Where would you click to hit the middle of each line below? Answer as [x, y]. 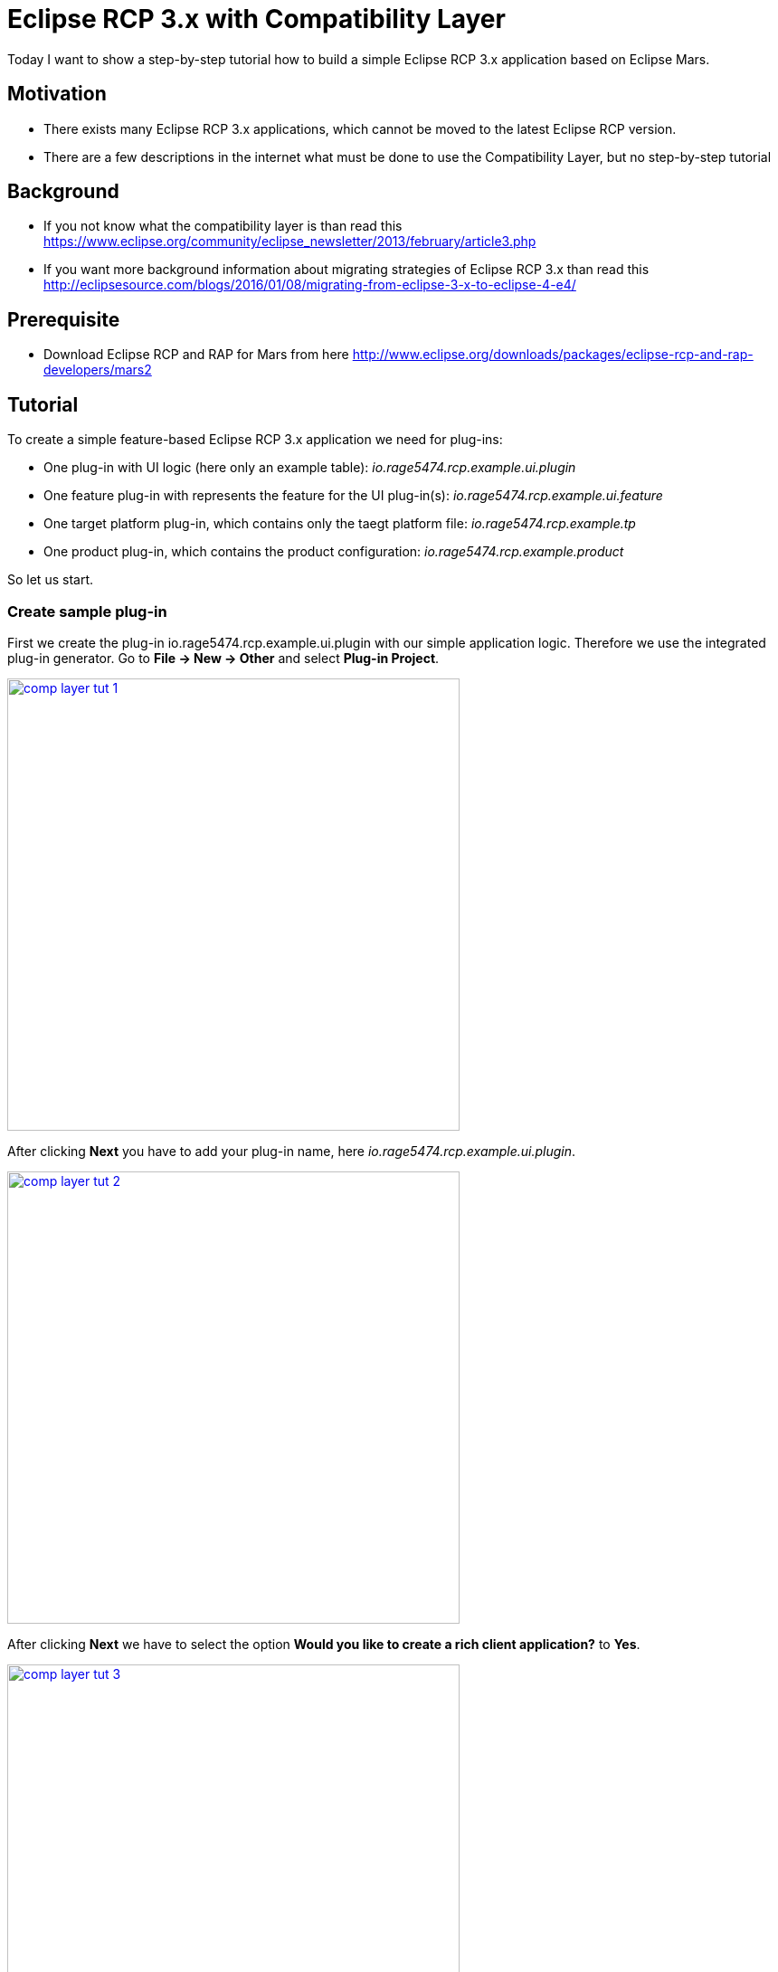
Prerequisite [64, 319]
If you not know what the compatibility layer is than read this [223, 226]
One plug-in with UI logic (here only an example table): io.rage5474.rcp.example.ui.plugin [310, 468]
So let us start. [50, 580]
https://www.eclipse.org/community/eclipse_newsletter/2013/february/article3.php [290, 242]
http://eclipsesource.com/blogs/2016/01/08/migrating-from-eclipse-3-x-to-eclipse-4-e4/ [310, 285]
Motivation [57, 94]
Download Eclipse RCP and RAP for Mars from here [196, 355]
